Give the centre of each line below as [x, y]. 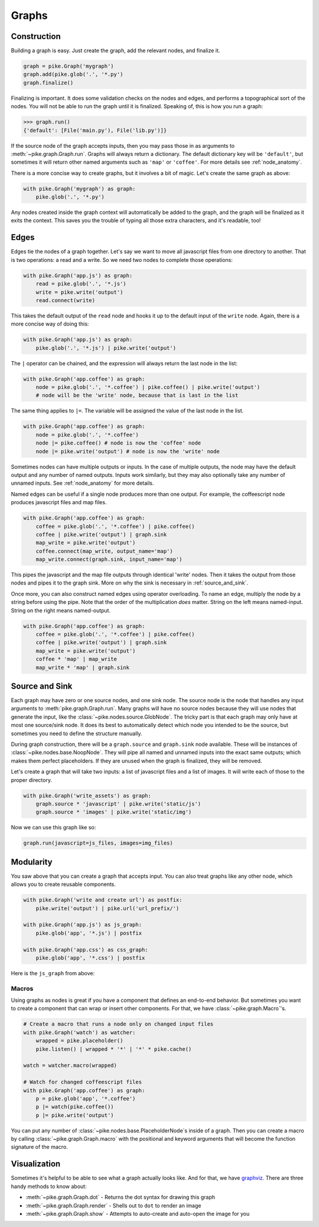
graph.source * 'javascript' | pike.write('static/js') [118, 804]
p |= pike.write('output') [75, 1115]
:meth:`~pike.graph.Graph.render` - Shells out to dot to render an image [113, 1205]
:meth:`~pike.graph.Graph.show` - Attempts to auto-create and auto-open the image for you [138, 1213]
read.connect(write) [66, 300]
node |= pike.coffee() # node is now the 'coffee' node [118, 443]
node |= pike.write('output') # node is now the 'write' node [128, 451]
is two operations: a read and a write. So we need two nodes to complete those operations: [122, 259]
